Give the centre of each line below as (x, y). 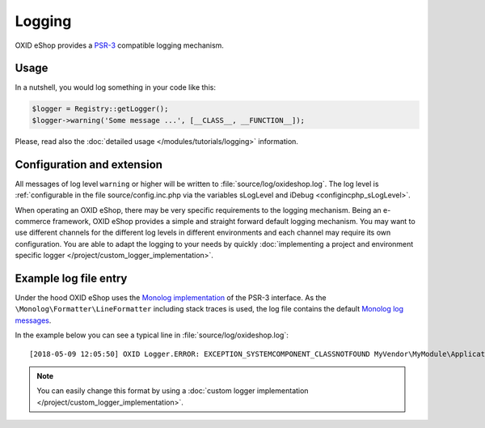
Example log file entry (71, 278)
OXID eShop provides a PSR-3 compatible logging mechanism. (119, 45)
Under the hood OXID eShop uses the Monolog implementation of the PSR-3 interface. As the (171, 297)
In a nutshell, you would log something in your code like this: (115, 87)
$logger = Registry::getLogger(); (100, 109)
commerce (33, 221)
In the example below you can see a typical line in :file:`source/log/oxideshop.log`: (152, 335)
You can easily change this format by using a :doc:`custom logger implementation (173, 391)
